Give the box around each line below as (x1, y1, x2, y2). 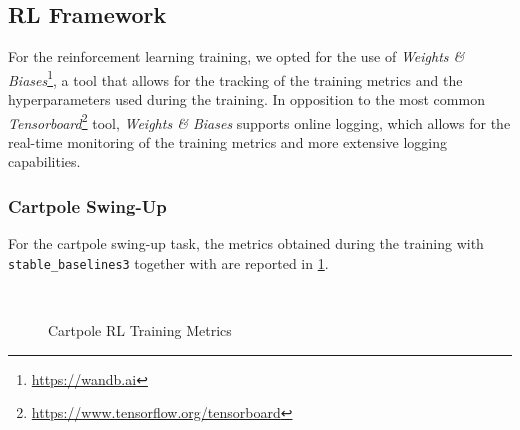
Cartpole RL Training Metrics (48, 320, 232, 341)
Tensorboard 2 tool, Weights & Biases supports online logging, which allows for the (8, 109, 511, 133)
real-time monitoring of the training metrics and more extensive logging (8, 131, 448, 152)
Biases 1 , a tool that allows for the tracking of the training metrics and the (8, 66, 463, 90)
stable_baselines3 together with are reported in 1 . (8, 252, 329, 273)
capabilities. (8, 151, 81, 172)
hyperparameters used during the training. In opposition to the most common (8, 89, 485, 110)
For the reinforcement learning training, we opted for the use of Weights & (8, 46, 465, 67)
